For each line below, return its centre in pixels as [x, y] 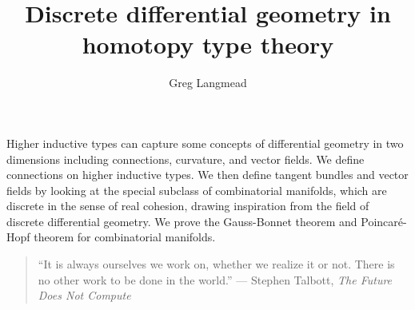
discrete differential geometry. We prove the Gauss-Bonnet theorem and [182, 221]
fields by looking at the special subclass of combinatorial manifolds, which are [197, 190]
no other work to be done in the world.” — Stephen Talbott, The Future [215, 279]
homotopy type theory [208, 44]
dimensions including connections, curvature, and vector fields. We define [186, 159]
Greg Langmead [208, 83]
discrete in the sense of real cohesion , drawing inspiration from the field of [188, 206]
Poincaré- [384, 221]
